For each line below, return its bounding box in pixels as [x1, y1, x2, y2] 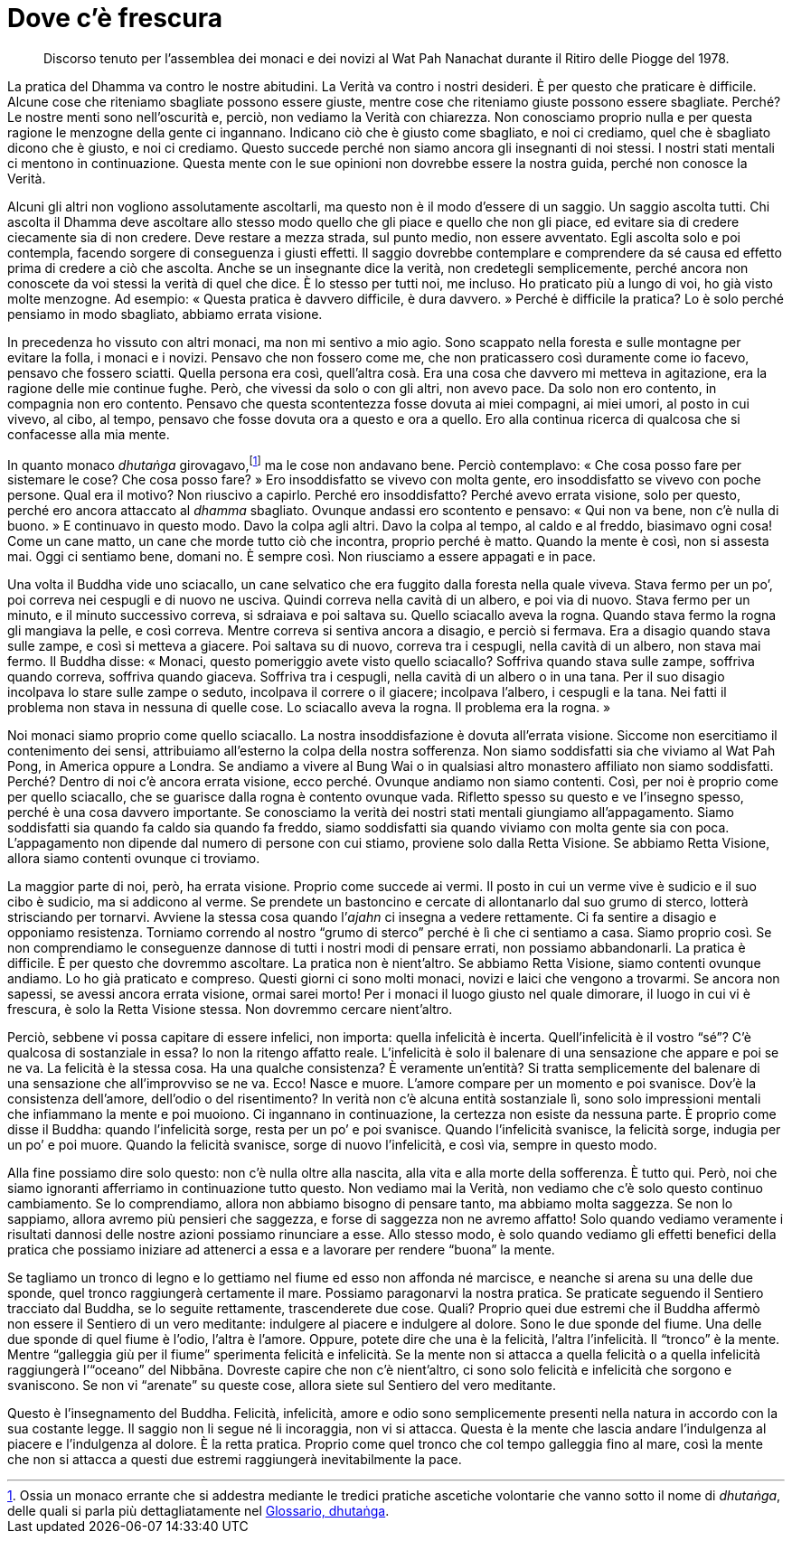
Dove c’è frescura [7, 3, 222, 33]
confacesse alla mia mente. [7, 426, 170, 442]
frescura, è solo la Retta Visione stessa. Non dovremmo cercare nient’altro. [7, 1001, 453, 1018]
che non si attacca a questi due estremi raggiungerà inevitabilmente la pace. [7, 1452, 462, 1468]
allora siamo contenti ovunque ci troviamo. [7, 850, 260, 867]
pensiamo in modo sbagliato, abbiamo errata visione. [7, 305, 323, 322]
